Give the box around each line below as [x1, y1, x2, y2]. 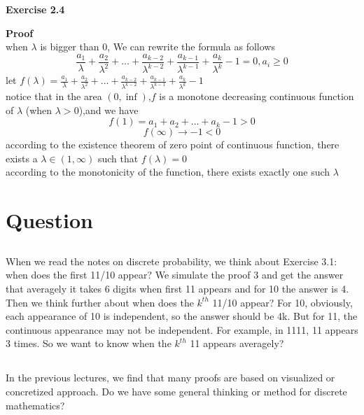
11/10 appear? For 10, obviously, [212, 295, 353, 309]
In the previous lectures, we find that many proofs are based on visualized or [6, 370, 335, 385]
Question [6, 206, 93, 234]
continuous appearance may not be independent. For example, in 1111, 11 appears [6, 322, 358, 337]
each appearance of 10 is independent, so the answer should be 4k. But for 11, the [6, 309, 358, 323]
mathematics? [6, 398, 65, 412]
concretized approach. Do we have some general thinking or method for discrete [6, 384, 347, 398]
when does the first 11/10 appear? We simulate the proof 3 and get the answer [6, 267, 344, 282]
